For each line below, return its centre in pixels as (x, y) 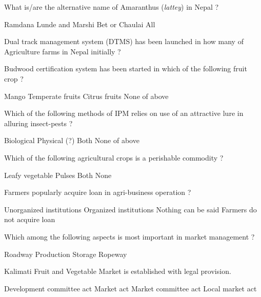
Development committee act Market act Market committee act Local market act (130, 288)
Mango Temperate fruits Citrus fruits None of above (86, 96)
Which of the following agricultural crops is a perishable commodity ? (114, 157)
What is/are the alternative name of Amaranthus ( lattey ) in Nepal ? (112, 7)
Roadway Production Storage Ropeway (66, 254)
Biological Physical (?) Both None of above (72, 140)
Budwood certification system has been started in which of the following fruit (126, 68)
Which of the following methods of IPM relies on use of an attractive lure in (124, 113)
